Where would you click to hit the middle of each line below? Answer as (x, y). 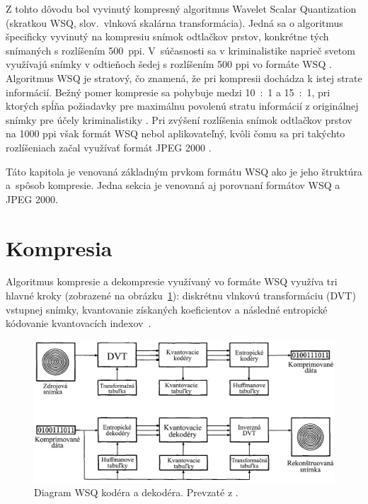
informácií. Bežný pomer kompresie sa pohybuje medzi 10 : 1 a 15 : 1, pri (168, 92)
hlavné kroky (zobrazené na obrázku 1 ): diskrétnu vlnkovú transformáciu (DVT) (181, 296)
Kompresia (59, 247)
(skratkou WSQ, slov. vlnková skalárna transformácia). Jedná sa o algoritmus (174, 22)
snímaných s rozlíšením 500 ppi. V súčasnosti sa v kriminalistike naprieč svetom (180, 50)
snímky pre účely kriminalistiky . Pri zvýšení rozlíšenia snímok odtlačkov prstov (179, 119)
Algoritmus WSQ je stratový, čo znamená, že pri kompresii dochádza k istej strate (184, 78)
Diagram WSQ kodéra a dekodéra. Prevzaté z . (136, 492)
